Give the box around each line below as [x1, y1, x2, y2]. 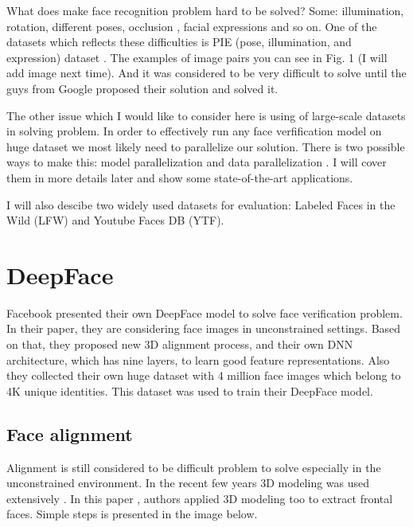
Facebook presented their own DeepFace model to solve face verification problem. [6, 304, 403, 321]
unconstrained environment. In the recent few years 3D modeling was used [6, 474, 370, 491]
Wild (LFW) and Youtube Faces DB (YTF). [6, 212, 224, 228]
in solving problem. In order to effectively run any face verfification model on [6, 123, 382, 139]
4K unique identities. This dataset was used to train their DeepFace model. [6, 382, 373, 399]
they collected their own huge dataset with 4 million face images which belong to [6, 367, 401, 384]
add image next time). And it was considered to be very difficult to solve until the [6, 64, 407, 81]
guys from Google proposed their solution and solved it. [6, 80, 279, 96]
